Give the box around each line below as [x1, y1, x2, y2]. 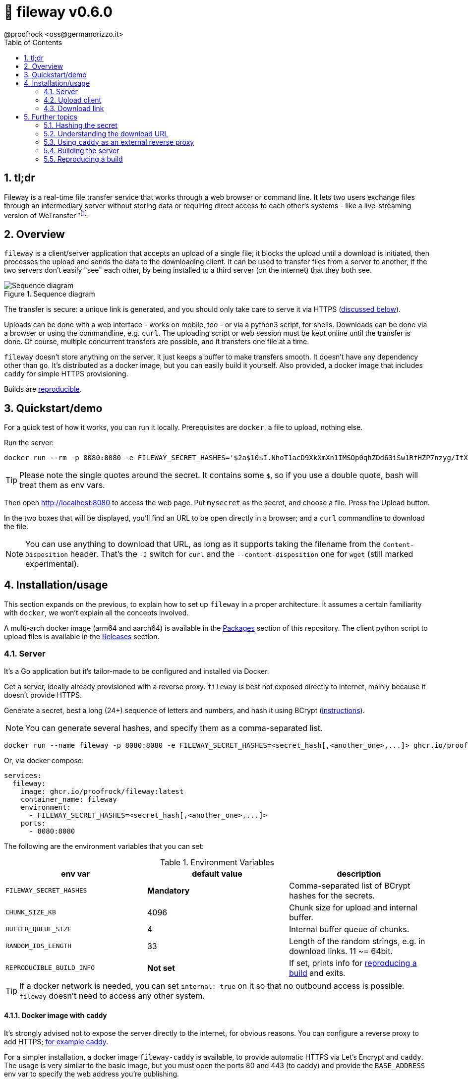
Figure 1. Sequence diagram [4, 290, 95, 299]
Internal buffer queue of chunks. [289, 924, 409, 934]
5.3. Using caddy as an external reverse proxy [44, 137, 194, 146]
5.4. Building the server [44, 146, 119, 155]
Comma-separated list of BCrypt [289, 880, 410, 891]
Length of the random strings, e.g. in [289, 936, 425, 946]
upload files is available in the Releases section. [4, 632, 160, 641]
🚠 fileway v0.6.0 [4, 3, 113, 20]
